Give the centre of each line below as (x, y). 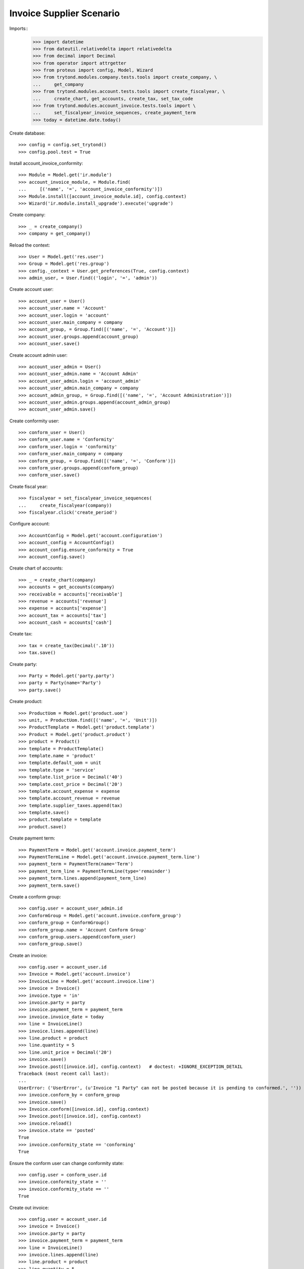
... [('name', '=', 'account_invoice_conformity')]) (91, 189)
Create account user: (31, 289)
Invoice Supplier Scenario (65, 13)
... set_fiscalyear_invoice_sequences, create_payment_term (114, 113)
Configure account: (30, 524)
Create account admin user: (39, 355)
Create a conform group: (35, 896)
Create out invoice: (29, 1208)
